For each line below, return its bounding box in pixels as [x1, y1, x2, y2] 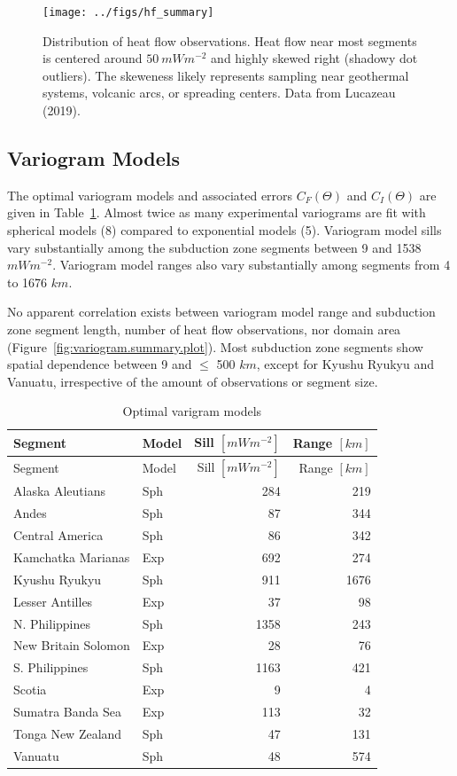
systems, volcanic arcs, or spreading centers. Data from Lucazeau [43, 83, 396, 102]
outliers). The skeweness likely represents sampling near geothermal [43, 66, 409, 84]
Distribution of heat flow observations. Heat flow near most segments [43, 31, 417, 50]
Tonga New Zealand [13, 724, 122, 742]
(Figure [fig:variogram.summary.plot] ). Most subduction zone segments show [7, 337, 423, 356]
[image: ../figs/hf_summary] [43, 6, 214, 19]
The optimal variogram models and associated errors [7, 185, 293, 204]
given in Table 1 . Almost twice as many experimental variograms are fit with [7, 203, 426, 222]
